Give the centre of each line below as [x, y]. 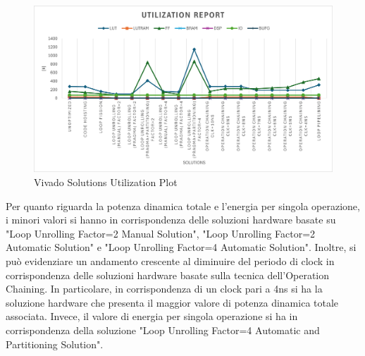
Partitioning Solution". [55, 344]
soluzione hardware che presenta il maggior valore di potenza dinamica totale [172, 302]
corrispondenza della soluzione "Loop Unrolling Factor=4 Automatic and [163, 330]
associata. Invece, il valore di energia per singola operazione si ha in [152, 316]
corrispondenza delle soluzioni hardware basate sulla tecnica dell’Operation [168, 275]
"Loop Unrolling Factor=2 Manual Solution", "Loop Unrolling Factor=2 [161, 233]
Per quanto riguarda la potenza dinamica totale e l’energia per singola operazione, [183, 205]
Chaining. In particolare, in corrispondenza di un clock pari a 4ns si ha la [164, 289]
